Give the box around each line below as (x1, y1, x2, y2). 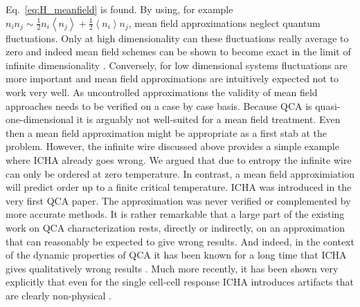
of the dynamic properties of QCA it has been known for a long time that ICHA (6, 248, 347, 262)
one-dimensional (6, 112, 74, 127)
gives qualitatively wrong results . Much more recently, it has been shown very (6, 261, 339, 275)
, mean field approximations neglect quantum (128, 15, 321, 30)
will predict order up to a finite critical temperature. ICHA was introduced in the (6, 180, 352, 194)
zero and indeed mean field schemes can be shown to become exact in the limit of (6, 44, 351, 59)
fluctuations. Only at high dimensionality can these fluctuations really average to (6, 30, 349, 45)
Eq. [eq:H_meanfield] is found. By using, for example (6, 2, 233, 16)
